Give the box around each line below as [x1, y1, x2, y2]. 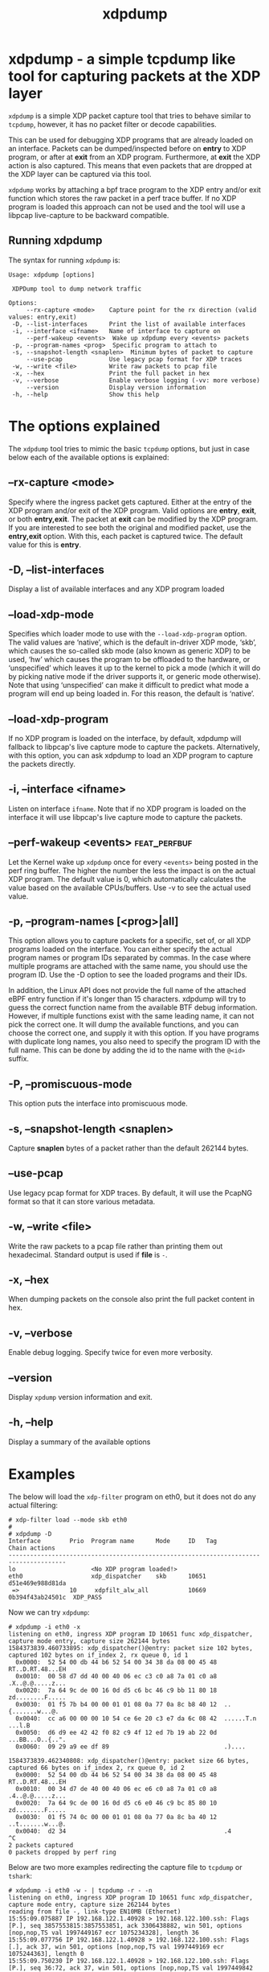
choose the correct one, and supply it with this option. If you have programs [8, 1028, 259, 1038]
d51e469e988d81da [8, 1579, 67, 1587]
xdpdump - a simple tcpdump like [8, 50, 236, 68]
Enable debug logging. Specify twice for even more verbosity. [8, 1348, 213, 1357]
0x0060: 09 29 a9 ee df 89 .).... [15, 1743, 247, 1751]
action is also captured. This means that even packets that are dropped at [8, 160, 252, 170]
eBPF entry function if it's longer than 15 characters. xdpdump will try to [8, 994, 247, 1004]
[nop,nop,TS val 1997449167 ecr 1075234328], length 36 [8, 1929, 199, 1937]
